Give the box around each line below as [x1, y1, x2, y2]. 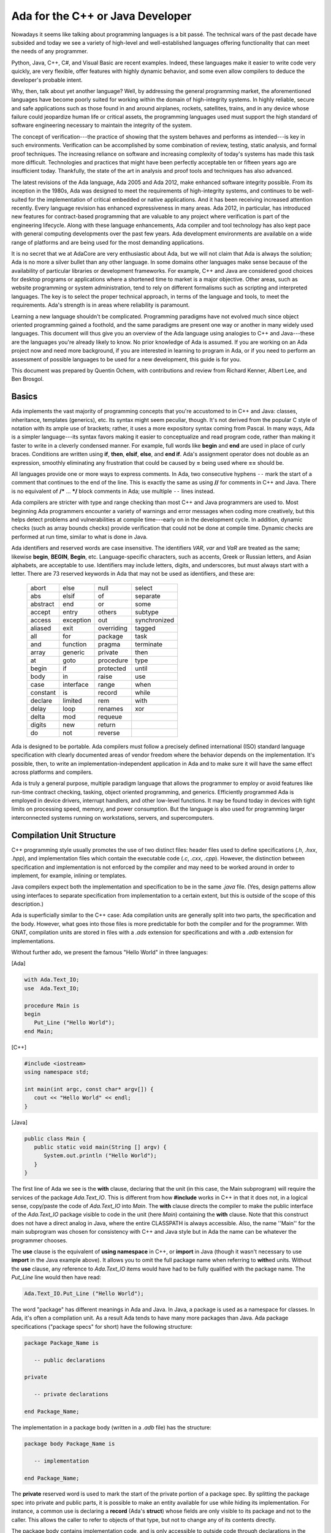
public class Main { [24, 1135, 86, 1142]
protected [98, 664, 126, 673]
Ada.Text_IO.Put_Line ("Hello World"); [24, 1290, 144, 1297]
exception [62, 616, 91, 624]
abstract [30, 600, 55, 608]
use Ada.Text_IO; [24, 985, 80, 992]
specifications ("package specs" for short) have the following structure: [11, 1323, 192, 1330]
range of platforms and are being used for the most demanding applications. [11, 239, 205, 246]
